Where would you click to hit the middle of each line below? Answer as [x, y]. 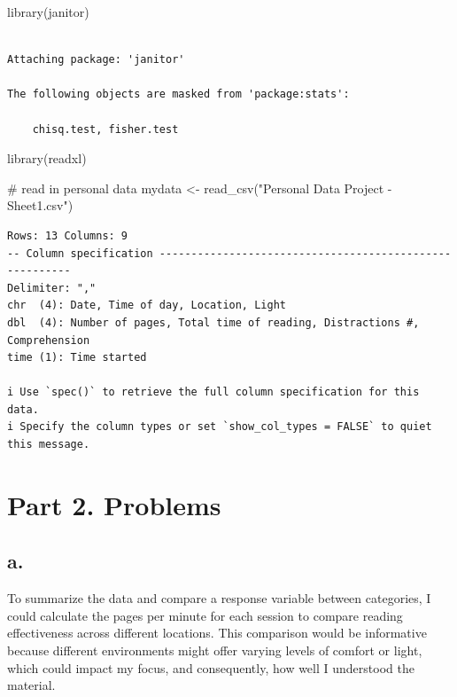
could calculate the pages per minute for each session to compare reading [205, 615]
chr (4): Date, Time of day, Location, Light [147, 305]
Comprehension [49, 340]
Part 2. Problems [114, 504]
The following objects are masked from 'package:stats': [178, 94]
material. [31, 685]
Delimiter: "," [52, 288]
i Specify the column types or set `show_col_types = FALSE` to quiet [220, 427]
